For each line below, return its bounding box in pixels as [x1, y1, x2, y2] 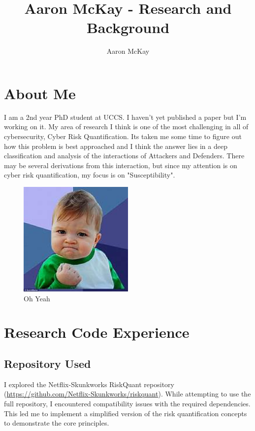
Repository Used [4, 356, 91, 371]
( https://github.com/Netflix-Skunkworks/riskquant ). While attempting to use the [4, 389, 251, 399]
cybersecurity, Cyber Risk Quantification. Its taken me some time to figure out [4, 131, 242, 142]
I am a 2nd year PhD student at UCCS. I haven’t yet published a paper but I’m [4, 111, 247, 122]
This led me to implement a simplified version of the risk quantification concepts [4, 408, 247, 418]
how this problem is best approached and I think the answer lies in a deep [4, 141, 227, 151]
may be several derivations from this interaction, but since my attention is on [4, 160, 237, 170]
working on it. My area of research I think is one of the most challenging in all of [4, 121, 249, 132]
